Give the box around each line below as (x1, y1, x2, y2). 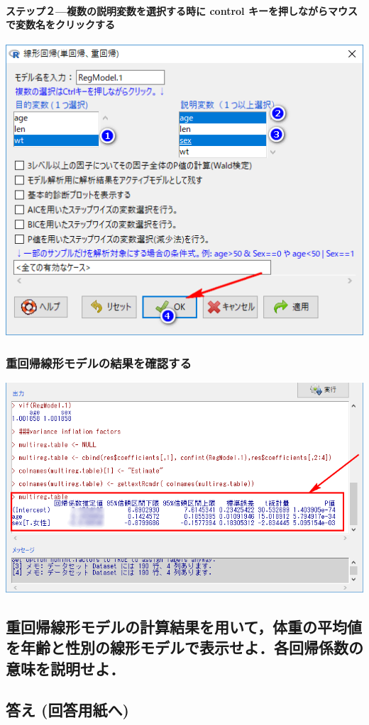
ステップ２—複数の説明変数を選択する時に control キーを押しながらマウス (6, 3, 358, 18)
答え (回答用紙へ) (6, 699, 129, 721)
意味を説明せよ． (6, 657, 125, 679)
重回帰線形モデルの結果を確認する (6, 354, 192, 371)
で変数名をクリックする (6, 17, 115, 32)
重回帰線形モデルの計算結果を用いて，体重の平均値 (6, 615, 362, 637)
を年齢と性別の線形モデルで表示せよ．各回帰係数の (6, 636, 363, 658)
